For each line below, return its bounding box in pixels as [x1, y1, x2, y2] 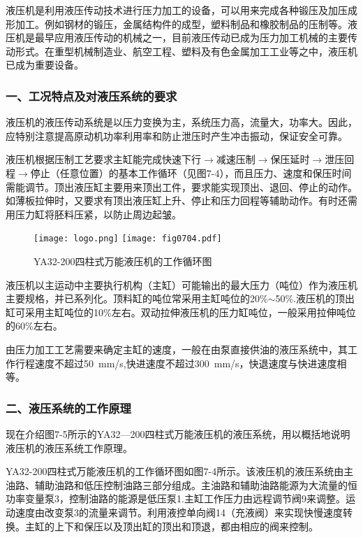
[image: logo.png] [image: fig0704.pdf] [34, 234, 222, 244]
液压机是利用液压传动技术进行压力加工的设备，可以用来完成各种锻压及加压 [6, 3, 348, 17]
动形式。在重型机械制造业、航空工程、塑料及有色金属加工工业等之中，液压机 [6, 43, 357, 58]
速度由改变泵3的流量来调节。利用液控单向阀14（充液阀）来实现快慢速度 [15, 504, 343, 519]
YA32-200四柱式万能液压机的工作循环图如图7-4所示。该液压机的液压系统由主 [6, 464, 354, 479]
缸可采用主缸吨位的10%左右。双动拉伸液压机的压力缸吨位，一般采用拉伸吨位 [6, 304, 356, 319]
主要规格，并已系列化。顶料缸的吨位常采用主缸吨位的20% [6, 291, 268, 306]
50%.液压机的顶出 [275, 291, 355, 306]
